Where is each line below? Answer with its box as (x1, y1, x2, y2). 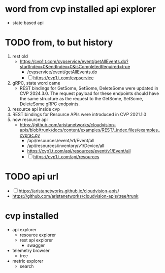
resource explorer (19, 232, 56, 238)
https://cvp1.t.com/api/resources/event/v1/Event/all (27, 148, 131, 153)
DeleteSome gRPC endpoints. (19, 101, 80, 107)
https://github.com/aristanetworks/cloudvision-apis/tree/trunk (12, 193, 139, 199)
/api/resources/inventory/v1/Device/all (27, 143, 104, 149)
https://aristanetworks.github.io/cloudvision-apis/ (18, 188, 119, 194)
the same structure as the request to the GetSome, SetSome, (19, 95, 144, 101)
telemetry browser (12, 247, 50, 253)
